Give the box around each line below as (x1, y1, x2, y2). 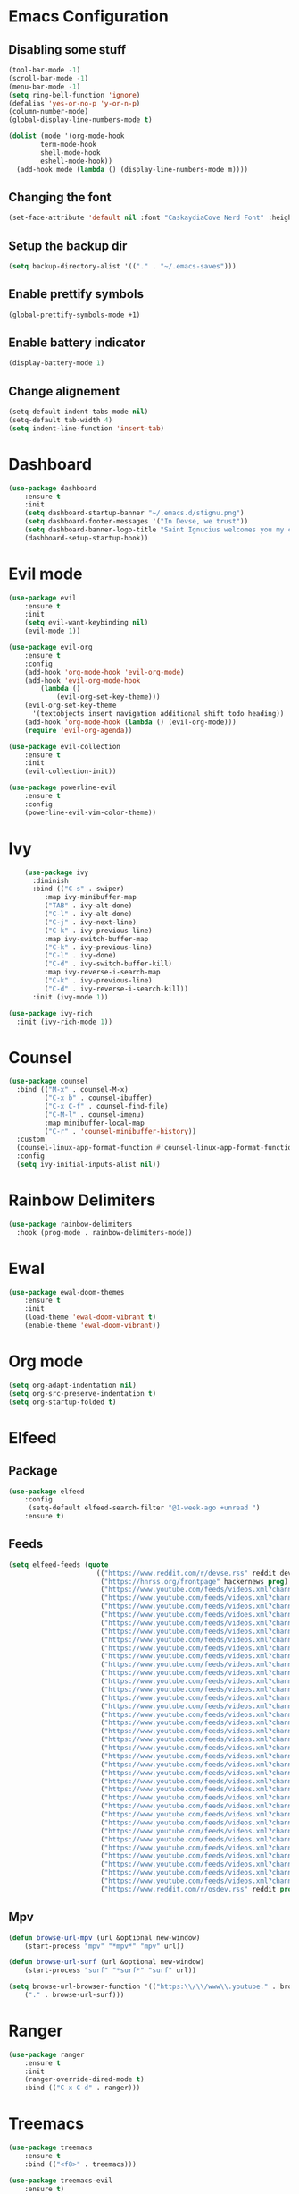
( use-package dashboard (8, 483, 97, 493)
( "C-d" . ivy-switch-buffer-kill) (44, 959, 173, 968)
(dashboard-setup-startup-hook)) (24, 533, 149, 542)
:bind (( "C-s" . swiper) (31, 884, 125, 894)
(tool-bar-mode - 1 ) (8, 65, 81, 74)
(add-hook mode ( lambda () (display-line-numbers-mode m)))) (16, 165, 249, 174)
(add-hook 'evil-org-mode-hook (24, 676, 141, 685)
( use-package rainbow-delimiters (8, 1220, 133, 1229)
